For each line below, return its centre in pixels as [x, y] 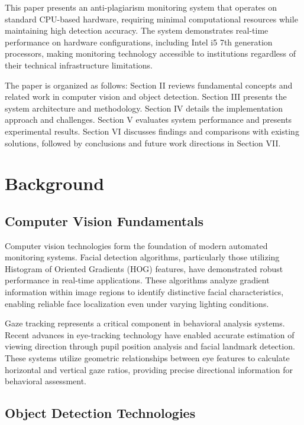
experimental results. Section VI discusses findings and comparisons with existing [152, 131]
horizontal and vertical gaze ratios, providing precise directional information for [149, 369]
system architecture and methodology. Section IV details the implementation [144, 108]
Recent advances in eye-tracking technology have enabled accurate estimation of [150, 334]
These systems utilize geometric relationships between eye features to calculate [147, 358]
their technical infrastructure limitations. [79, 65]
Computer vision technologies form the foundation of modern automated [136, 245]
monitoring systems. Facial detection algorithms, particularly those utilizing [142, 257]
